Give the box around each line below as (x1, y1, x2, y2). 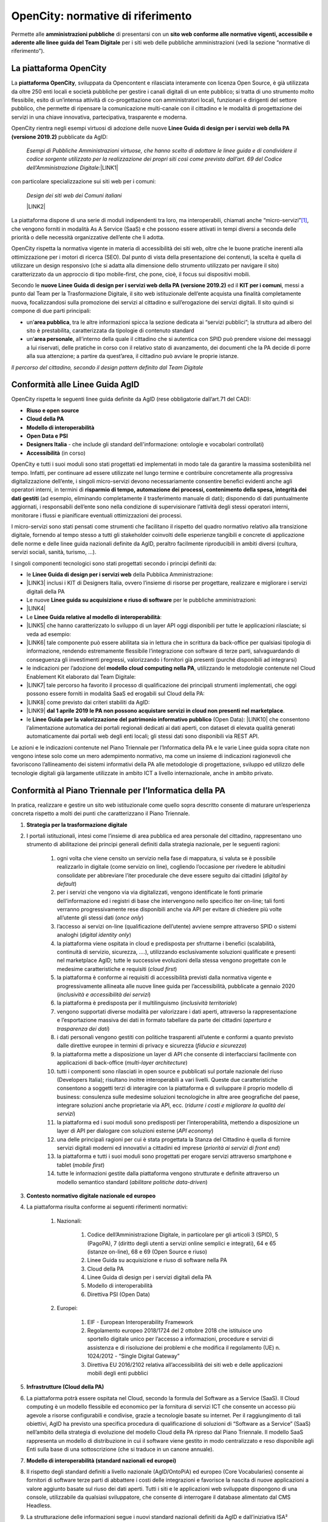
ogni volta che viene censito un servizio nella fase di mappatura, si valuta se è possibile (56, 854, 276, 861)
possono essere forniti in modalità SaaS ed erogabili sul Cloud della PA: (26, 690, 205, 697)
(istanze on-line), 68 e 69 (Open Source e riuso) (87, 1248, 208, 1255)
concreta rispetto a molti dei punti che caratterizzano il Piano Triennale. (11, 810, 190, 817)
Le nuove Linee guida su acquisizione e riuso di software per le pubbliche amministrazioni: (26, 597, 256, 604)
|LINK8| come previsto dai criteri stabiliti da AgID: (26, 698, 150, 706)
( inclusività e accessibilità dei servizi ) (56, 991, 151, 998)
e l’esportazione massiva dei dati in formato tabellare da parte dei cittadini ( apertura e (56, 1017, 272, 1024)
